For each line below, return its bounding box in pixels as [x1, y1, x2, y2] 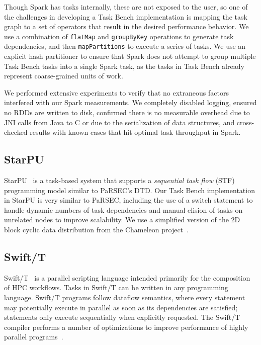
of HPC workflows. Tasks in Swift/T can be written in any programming [4, 282, 228, 293]
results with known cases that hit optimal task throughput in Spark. [30, 127, 241, 137]
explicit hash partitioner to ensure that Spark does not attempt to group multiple [4, 51, 256, 61]
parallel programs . [4, 331, 63, 342]
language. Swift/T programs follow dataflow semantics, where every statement [4, 292, 245, 302]
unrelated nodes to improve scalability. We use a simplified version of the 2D [4, 214, 240, 225]
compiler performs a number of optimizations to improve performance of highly [4, 321, 248, 332]
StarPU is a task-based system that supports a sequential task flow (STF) [4, 175, 235, 186]
